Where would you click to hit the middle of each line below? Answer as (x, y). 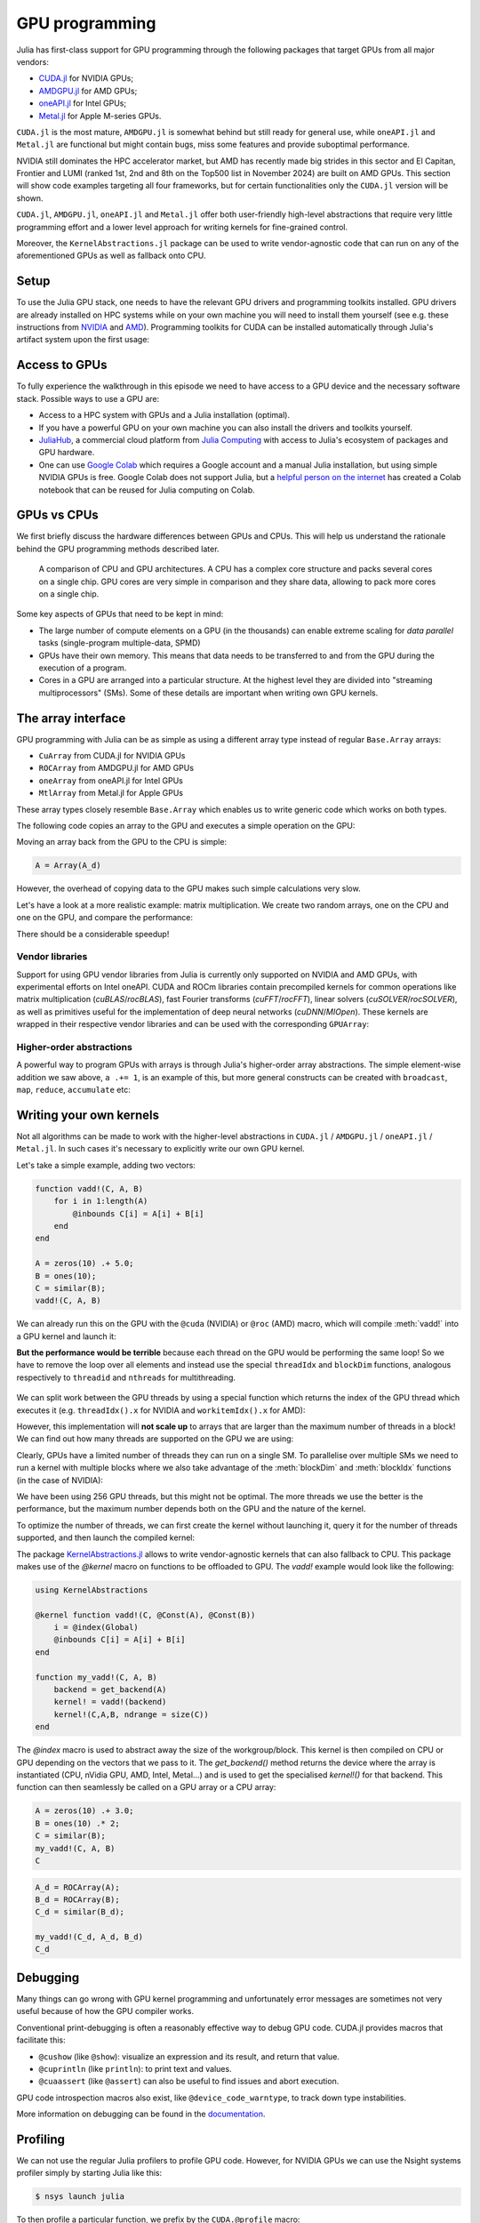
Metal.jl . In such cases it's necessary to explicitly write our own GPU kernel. (161, 1149)
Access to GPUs (62, 365)
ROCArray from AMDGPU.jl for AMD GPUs (116, 768)
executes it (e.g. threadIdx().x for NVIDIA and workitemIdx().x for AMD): (161, 1410)
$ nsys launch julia (80, 2197)
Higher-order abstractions (74, 1047)
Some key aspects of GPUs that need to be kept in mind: (120, 614)
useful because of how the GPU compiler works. (105, 2011)
